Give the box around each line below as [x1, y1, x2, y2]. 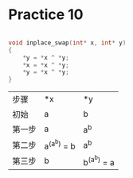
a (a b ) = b [44, 137, 76, 152]
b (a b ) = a [83, 153, 115, 168]
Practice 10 [8, 6, 84, 24]
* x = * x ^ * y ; [22, 61, 69, 69]
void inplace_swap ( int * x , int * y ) [8, 38, 127, 47]
